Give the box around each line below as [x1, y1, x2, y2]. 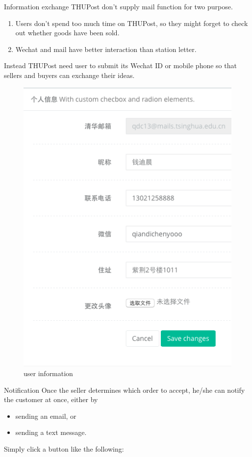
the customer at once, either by [4, 394, 98, 405]
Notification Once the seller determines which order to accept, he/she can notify [4, 384, 245, 395]
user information [24, 368, 73, 379]
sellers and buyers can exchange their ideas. [4, 70, 135, 80]
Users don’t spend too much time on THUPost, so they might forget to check [15, 18, 248, 28]
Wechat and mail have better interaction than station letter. [15, 44, 197, 54]
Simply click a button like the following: [4, 444, 124, 454]
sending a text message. [15, 427, 87, 437]
